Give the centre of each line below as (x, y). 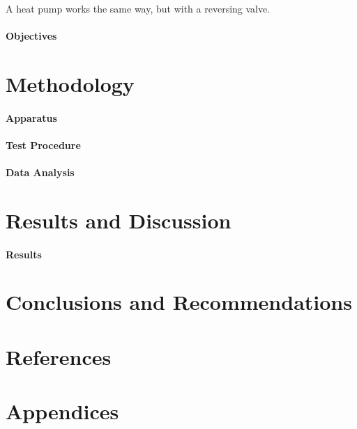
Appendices (62, 411)
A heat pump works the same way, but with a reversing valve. (138, 8)
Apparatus (31, 117)
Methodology (70, 83)
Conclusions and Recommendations (179, 302)
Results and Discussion (119, 220)
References (59, 356)
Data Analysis (40, 172)
